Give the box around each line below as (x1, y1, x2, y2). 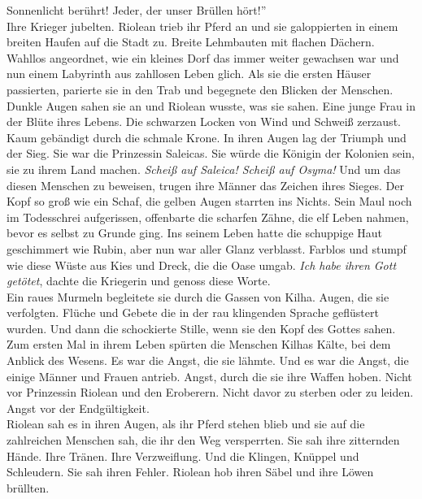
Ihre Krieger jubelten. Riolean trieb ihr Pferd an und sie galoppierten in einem (7, 17, 398, 34)
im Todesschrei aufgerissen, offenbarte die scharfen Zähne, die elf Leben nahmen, (7, 208, 409, 225)
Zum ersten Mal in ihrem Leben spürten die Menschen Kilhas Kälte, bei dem (7, 336, 391, 353)
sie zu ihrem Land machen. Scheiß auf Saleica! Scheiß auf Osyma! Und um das (7, 160, 401, 177)
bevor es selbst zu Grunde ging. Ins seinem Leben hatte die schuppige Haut (7, 224, 383, 241)
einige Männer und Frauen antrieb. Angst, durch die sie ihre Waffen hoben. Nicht (7, 367, 412, 384)
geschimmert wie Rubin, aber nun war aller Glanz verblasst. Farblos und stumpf (7, 240, 407, 257)
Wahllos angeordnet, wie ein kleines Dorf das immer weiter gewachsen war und (7, 49, 399, 66)
